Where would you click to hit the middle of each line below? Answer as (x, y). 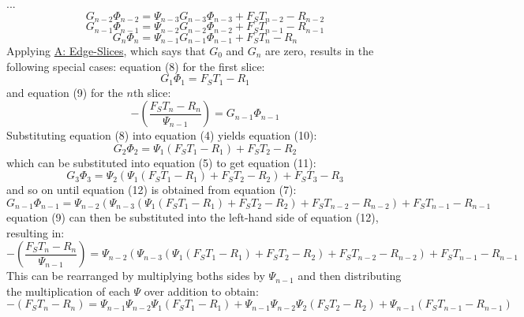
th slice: (152, 92)
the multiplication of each (68, 291)
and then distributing (350, 276)
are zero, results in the (320, 50)
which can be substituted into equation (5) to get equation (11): (161, 162)
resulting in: (36, 232)
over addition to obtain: (201, 291)
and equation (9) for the (65, 92)
